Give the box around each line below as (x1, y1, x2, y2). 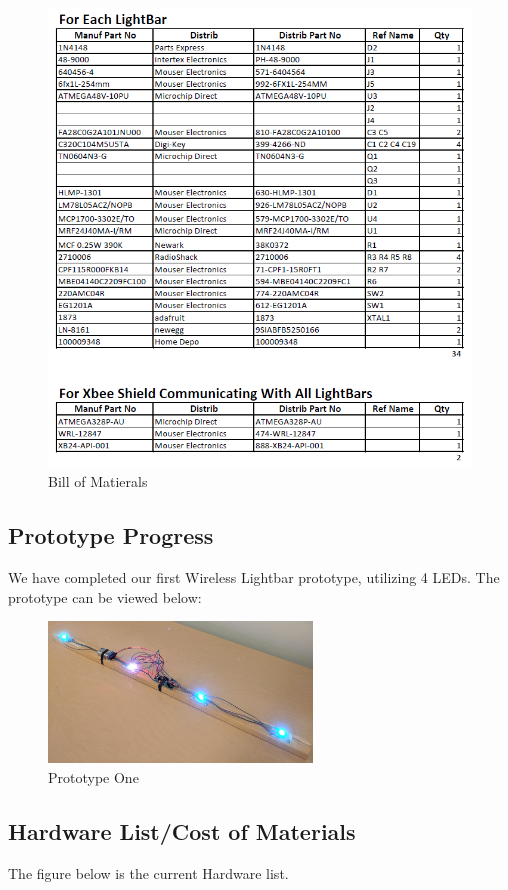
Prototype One (48, 766, 139, 787)
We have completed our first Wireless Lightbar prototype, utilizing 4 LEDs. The (8, 567, 500, 588)
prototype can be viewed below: (8, 586, 202, 607)
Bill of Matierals (48, 471, 148, 492)
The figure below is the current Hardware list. (8, 862, 289, 883)
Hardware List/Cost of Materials (8, 815, 356, 846)
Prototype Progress (8, 520, 214, 551)
